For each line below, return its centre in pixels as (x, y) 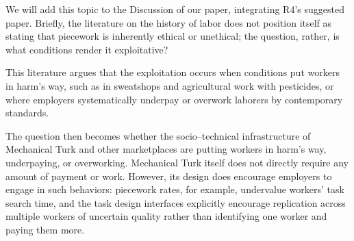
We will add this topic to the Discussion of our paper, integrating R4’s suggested (175, 9)
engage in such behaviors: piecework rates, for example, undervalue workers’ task (175, 189)
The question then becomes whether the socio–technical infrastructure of (158, 135)
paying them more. (45, 229)
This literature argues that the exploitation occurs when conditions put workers (173, 72)
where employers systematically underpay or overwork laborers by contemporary (174, 99)
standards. (27, 113)
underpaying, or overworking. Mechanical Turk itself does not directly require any (177, 162)
